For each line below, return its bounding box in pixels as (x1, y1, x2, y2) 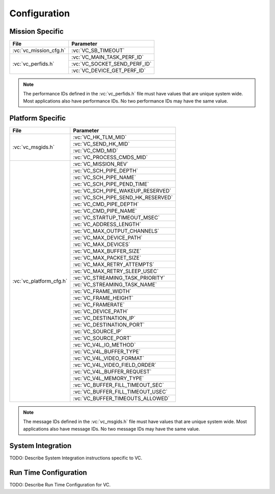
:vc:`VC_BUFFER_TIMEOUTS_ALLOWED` (73, 394, 170, 402)
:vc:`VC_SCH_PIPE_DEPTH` (73, 167, 139, 174)
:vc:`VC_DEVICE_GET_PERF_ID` (71, 67, 146, 74)
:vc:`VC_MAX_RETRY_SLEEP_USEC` (73, 267, 159, 275)
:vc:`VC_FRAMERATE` (73, 301, 125, 308)
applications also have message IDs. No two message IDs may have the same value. (23, 426, 200, 432)
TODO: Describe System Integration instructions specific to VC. (9, 455, 143, 461)
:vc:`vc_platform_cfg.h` (12, 278, 68, 285)
